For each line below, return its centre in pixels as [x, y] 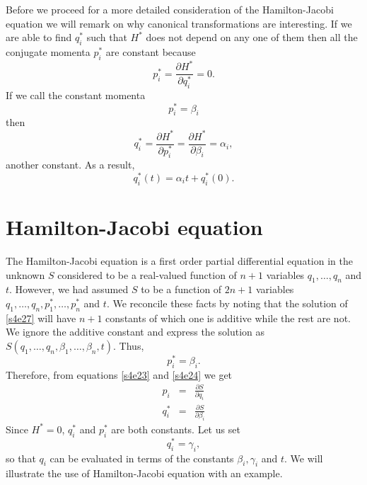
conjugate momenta [48, 51]
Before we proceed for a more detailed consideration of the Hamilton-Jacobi [170, 9]
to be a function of [181, 289]
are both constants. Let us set [176, 429]
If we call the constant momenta [76, 95]
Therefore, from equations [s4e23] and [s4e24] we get [119, 374]
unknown [25, 274]
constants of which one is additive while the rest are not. [228, 318]
